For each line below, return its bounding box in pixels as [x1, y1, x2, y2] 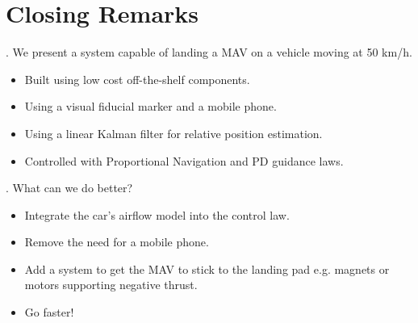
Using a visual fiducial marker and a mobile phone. [24, 98, 277, 115]
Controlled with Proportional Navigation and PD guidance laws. [24, 152, 344, 169]
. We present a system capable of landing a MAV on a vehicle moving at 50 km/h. [6, 44, 412, 61]
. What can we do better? [6, 179, 133, 196]
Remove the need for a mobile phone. [24, 233, 209, 250]
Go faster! [24, 304, 74, 321]
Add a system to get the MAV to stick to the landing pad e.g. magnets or [24, 260, 390, 277]
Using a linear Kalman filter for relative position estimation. [24, 124, 323, 141]
